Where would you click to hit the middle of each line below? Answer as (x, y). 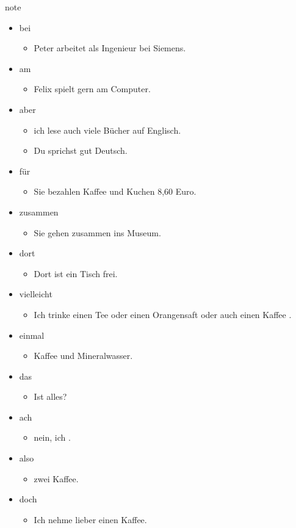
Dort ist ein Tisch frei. (76, 273)
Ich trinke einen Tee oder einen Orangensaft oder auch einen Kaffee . (163, 314)
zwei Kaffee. (56, 478)
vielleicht (36, 294)
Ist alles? (50, 396)
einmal (32, 335)
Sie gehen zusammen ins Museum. (97, 232)
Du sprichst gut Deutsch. (81, 150)
